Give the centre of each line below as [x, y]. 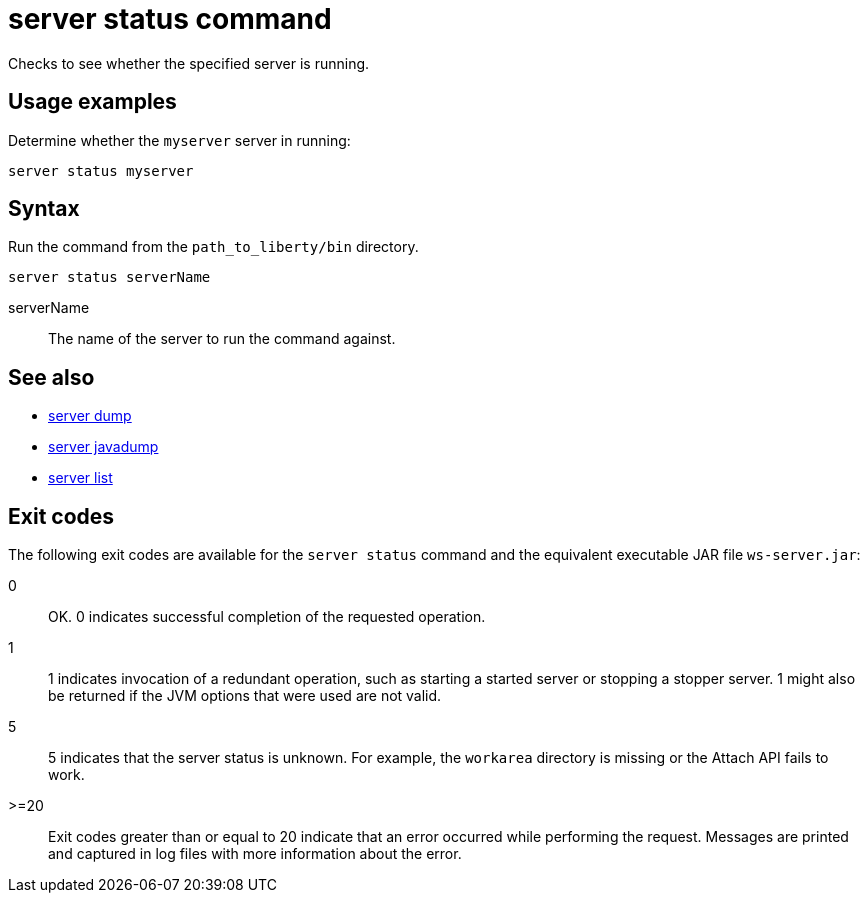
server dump [90, 416]
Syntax [44, 209]
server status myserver [101, 170]
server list [80, 478]
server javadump [103, 447]
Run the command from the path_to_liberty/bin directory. [213, 247]
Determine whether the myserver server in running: [179, 140]
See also [51, 377]
